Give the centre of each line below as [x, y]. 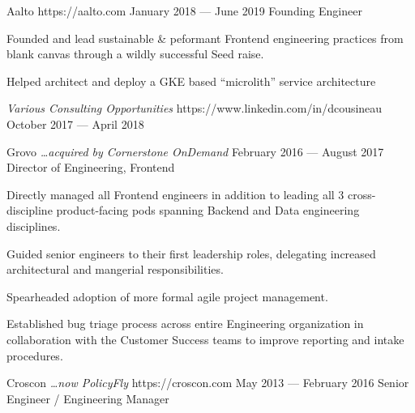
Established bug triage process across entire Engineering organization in [185, 324]
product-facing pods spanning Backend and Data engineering [208, 210]
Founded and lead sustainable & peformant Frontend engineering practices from [205, 38]
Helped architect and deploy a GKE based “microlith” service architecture [191, 81]
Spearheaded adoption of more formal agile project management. [167, 296]
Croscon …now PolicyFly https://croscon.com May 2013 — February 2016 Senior [208, 383]
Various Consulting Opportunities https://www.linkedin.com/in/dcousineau [195, 108]
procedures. [35, 355]
